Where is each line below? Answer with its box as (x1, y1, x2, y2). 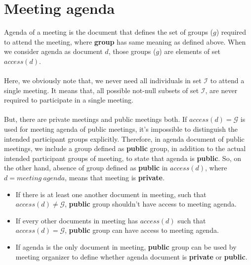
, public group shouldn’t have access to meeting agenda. (65, 199, 237, 209)
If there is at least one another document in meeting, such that (15, 189, 207, 199)
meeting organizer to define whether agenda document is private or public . (15, 251, 248, 262)
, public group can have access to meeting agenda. (65, 225, 219, 235)
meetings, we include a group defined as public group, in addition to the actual (4, 143, 246, 154)
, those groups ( (108, 46, 156, 56)
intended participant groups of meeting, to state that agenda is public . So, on (4, 153, 241, 163)
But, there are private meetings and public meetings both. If (4, 114, 187, 124)
